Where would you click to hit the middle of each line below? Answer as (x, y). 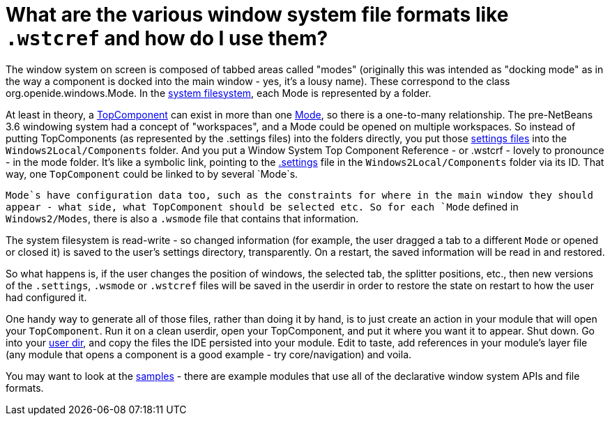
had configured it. (46, 297)
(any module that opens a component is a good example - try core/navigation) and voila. (209, 354)
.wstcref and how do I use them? (167, 38)
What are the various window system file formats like (257, 15)
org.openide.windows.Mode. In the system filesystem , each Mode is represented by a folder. (219, 93)
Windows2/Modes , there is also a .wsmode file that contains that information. (182, 218)
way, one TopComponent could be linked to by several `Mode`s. (152, 174)
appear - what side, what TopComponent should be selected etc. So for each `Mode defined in (262, 206)
